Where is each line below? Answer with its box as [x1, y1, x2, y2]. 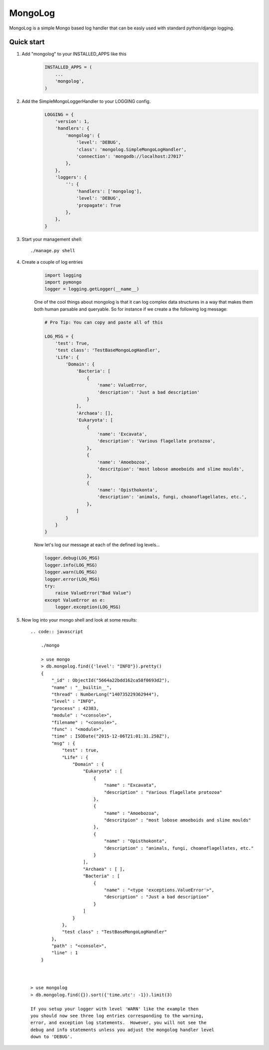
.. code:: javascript [30, 629, 83, 634]
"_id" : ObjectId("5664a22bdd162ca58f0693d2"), [51, 678, 170, 684]
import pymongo [44, 279, 82, 285]
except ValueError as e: [44, 597, 106, 603]
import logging [44, 272, 82, 278]
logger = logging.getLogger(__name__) [44, 286, 139, 292]
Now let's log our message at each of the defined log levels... [34, 542, 160, 548]
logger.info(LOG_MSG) [44, 562, 98, 568]
